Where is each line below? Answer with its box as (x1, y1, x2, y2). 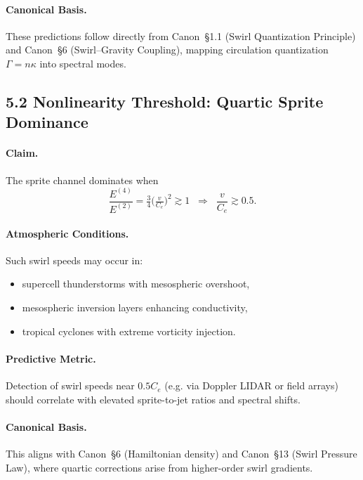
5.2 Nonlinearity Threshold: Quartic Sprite (6, 90, 324, 112)
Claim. (6, 145, 39, 160)
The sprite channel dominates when (6, 172, 159, 187)
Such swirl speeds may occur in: (6, 252, 143, 267)
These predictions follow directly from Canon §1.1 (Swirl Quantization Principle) (6, 28, 356, 43)
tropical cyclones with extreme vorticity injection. (22, 323, 236, 338)
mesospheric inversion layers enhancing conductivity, (22, 300, 248, 315)
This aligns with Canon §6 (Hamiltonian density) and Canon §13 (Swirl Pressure (6, 446, 357, 461)
